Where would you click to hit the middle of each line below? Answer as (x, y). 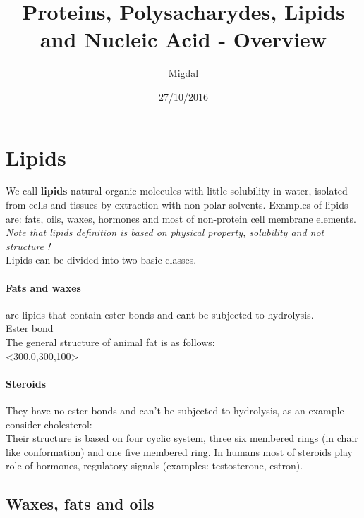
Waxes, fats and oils (80, 504)
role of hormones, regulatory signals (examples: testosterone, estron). (154, 465)
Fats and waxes (43, 287)
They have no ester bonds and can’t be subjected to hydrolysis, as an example (175, 410)
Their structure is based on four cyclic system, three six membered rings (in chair (182, 438)
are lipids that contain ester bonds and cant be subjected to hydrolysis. (160, 314)
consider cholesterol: (49, 424)
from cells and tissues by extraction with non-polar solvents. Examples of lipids (177, 205)
